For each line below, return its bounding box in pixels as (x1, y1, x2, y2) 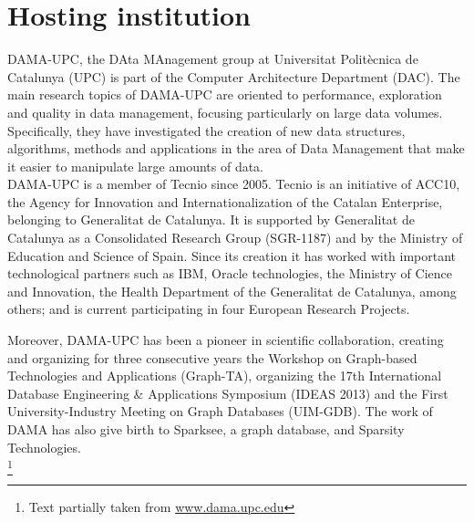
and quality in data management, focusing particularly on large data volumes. (7, 102, 443, 121)
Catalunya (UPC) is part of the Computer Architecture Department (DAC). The (7, 67, 460, 86)
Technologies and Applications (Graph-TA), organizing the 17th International (7, 366, 442, 385)
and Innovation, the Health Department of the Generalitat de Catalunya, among (7, 281, 457, 300)
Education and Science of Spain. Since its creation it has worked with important (7, 245, 457, 265)
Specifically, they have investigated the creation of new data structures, (7, 120, 406, 140)
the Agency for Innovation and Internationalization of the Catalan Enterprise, (7, 192, 443, 211)
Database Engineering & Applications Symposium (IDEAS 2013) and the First (7, 383, 448, 402)
